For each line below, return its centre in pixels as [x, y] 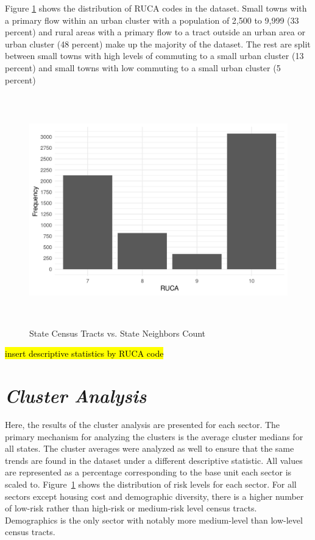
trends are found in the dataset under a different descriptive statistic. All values [154, 460]
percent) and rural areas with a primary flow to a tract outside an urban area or [155, 32]
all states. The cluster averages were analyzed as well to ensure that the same [150, 448]
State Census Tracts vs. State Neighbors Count [118, 333]
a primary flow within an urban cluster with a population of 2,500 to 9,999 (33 [152, 20]
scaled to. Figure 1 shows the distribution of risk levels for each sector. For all [151, 484]
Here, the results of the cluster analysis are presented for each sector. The [143, 424]
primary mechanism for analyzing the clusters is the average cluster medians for [154, 436]
